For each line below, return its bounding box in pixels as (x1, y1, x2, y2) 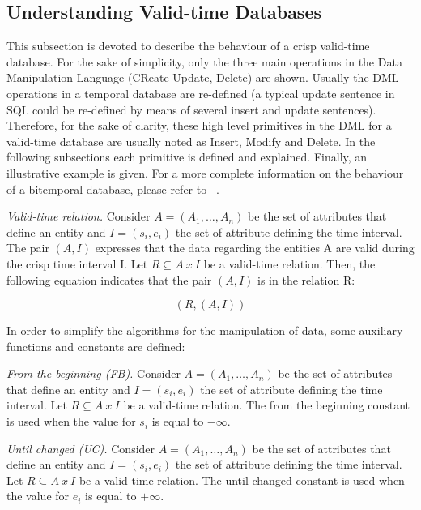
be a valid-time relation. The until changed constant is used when (79, 471, 405, 488)
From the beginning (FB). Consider (6, 365, 181, 382)
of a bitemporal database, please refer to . (6, 180, 219, 197)
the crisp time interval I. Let (6, 255, 148, 272)
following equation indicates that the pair (6, 271, 212, 288)
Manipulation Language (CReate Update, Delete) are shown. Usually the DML (6, 69, 399, 86)
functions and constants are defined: (6, 337, 185, 354)
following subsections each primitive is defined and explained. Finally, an (6, 148, 368, 165)
